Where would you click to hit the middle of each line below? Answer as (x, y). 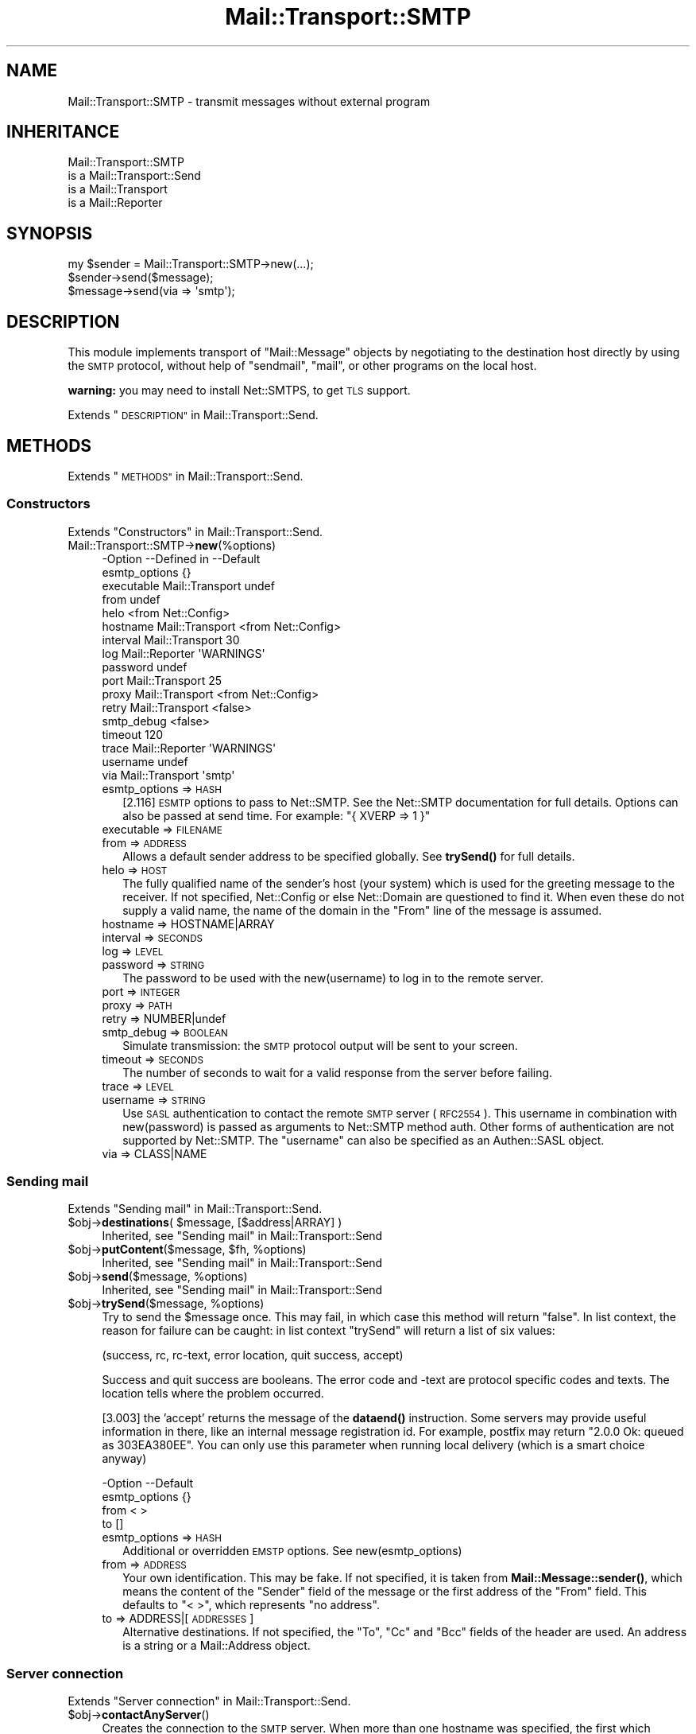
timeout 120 (133, 734)
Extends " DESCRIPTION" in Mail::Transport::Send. (193, 415)
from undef (131, 599)
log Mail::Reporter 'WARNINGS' (184, 653)
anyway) (124, 1459)
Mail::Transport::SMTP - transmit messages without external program (249, 101)
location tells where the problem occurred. (213, 1394)
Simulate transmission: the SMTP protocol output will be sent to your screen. (320, 1045)
